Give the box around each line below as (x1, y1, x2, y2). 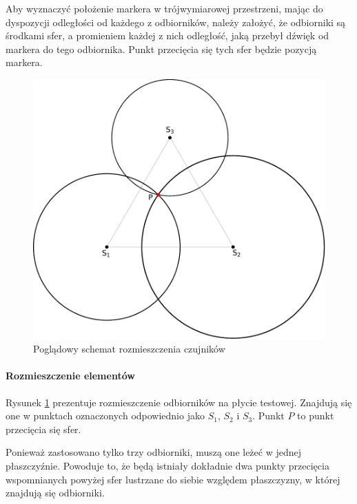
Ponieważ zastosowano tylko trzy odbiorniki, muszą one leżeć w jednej (6, 445, 302, 459)
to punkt (297, 408, 334, 423)
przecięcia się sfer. (6, 421, 81, 436)
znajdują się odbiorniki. (6, 485, 105, 500)
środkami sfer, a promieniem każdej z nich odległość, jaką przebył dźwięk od (6, 28, 329, 43)
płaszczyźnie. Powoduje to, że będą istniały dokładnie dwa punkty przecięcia (6, 459, 329, 473)
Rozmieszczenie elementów (6, 368, 135, 383)
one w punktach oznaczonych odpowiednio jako (6, 408, 205, 423)
